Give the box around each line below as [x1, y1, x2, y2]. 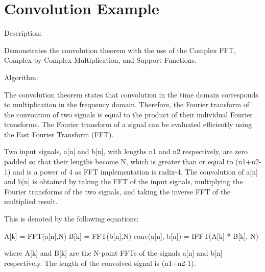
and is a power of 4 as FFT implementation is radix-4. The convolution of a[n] [13, 166, 258, 177]
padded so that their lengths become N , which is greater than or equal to [4, 156, 233, 167]
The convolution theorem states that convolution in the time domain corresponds [4, 89, 258, 100]
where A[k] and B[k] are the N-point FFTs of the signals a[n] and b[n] [4, 248, 223, 258]
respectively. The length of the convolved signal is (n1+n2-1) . [4, 257, 196, 268]
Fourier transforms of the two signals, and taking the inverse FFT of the [4, 186, 231, 196]
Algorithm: [4, 71, 38, 82]
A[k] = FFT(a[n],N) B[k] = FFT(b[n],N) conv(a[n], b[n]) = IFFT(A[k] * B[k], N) [4, 230, 258, 241]
